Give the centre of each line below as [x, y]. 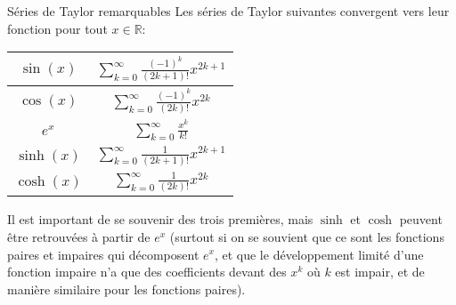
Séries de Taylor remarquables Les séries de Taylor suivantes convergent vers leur [228, 11]
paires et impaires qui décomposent [103, 254]
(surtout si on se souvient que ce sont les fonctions [307, 236]
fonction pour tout [57, 28]
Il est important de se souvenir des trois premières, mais [160, 219]
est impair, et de [380, 272]
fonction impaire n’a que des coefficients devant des [147, 272]
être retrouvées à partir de [79, 236]
